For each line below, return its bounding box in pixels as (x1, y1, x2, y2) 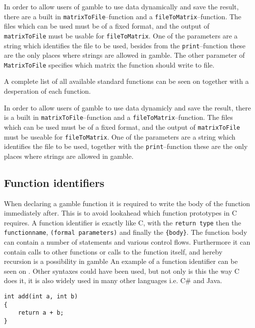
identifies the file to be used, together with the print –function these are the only (4, 141, 248, 151)
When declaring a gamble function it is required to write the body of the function (4, 198, 250, 208)
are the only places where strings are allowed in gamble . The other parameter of (4, 50, 245, 60)
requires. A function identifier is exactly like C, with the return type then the (4, 217, 241, 227)
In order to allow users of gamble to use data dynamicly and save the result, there (4, 102, 251, 112)
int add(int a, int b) (4, 293, 78, 300)
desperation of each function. (4, 86, 91, 96)
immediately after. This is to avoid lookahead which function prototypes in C (4, 208, 237, 218)
